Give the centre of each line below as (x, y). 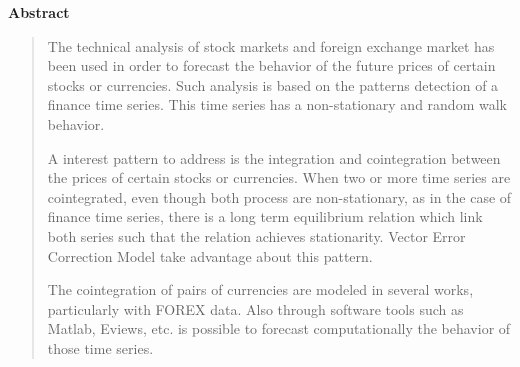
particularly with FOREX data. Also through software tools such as (255, 308)
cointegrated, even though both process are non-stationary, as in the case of (279, 196)
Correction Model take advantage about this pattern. (210, 255)
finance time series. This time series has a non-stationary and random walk (277, 104)
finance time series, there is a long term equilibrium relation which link (265, 216)
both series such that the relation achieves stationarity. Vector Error (256, 235)
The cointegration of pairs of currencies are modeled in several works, (260, 289)
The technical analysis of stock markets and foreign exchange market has (271, 45)
